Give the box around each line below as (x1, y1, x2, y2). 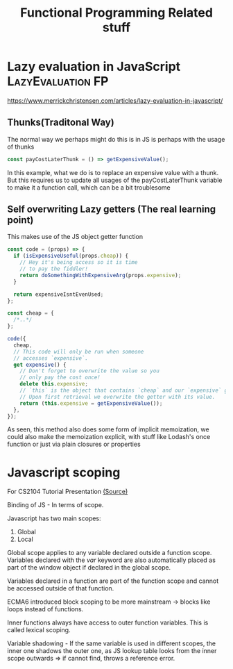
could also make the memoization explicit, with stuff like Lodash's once (7, 433, 211, 441)
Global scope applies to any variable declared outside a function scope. (7, 549, 212, 557)
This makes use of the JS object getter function (7, 233, 144, 241)
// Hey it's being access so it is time (19, 259, 138, 266)
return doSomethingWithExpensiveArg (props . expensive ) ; (19, 272, 182, 279)
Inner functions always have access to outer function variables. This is (7, 618, 209, 627)
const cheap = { (7, 310, 54, 317)
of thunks (7, 142, 35, 151)
